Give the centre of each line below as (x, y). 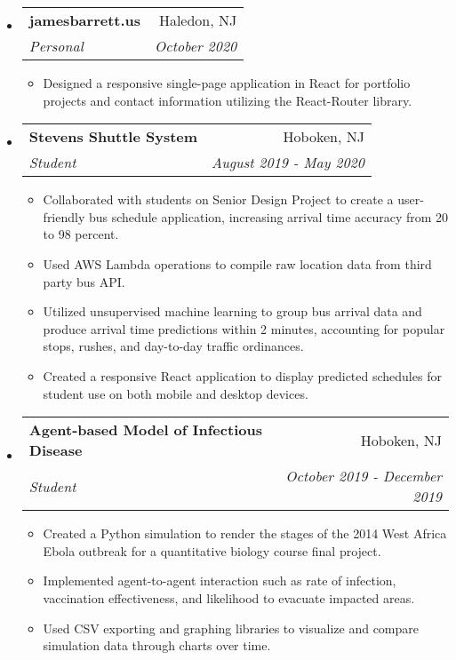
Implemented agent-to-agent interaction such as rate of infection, (220, 580)
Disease (56, 450)
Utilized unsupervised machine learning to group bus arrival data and (232, 311)
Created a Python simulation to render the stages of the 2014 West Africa (245, 533)
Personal (56, 46)
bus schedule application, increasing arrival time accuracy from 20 (268, 216)
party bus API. (84, 281)
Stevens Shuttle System (113, 137)
